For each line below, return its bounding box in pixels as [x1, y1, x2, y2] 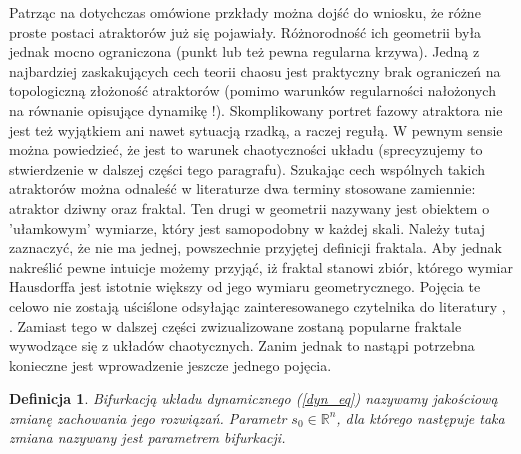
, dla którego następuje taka [336, 407, 505, 428]
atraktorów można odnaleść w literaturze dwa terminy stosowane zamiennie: [9, 178, 476, 199]
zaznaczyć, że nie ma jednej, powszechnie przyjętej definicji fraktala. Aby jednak [9, 237, 502, 258]
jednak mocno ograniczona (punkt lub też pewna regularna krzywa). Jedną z [9, 41, 480, 62]
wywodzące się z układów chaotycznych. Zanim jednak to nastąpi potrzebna [9, 335, 475, 356]
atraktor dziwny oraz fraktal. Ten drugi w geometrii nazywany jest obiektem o [9, 197, 490, 218]
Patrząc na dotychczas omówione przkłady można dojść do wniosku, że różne [9, 2, 481, 22]
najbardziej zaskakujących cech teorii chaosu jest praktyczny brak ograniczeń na [9, 60, 501, 81]
